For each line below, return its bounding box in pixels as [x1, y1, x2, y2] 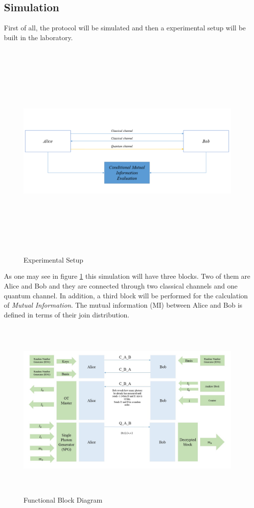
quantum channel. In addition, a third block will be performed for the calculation [4, 290, 248, 300]
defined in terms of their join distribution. [4, 309, 130, 319]
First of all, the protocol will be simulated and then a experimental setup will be [4, 23, 246, 33]
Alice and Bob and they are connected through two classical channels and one [4, 280, 238, 290]
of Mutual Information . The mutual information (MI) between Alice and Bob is [4, 300, 243, 310]
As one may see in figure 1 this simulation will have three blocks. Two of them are [4, 271, 251, 281]
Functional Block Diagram [23, 495, 103, 505]
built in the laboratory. [4, 32, 73, 42]
